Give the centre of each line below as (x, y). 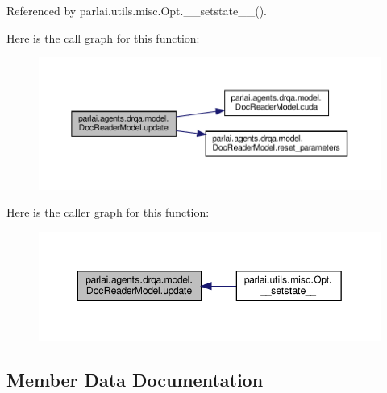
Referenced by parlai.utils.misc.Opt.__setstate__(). (137, 10)
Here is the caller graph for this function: (108, 212)
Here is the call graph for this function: (103, 37)
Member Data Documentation (135, 379)
